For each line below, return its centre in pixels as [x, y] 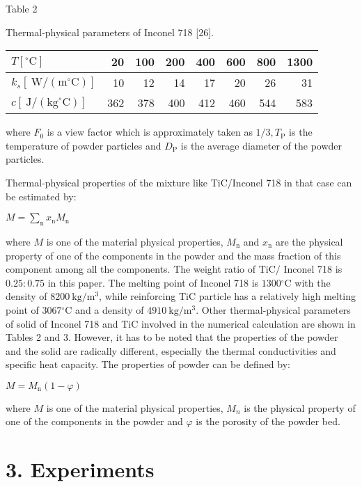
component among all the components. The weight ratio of [131, 269]
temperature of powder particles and [84, 145]
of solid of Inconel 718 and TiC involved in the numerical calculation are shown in [181, 323]
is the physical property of [300, 407]
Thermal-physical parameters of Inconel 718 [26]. [110, 32]
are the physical [309, 241]
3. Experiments [80, 469]
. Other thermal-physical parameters [273, 309]
